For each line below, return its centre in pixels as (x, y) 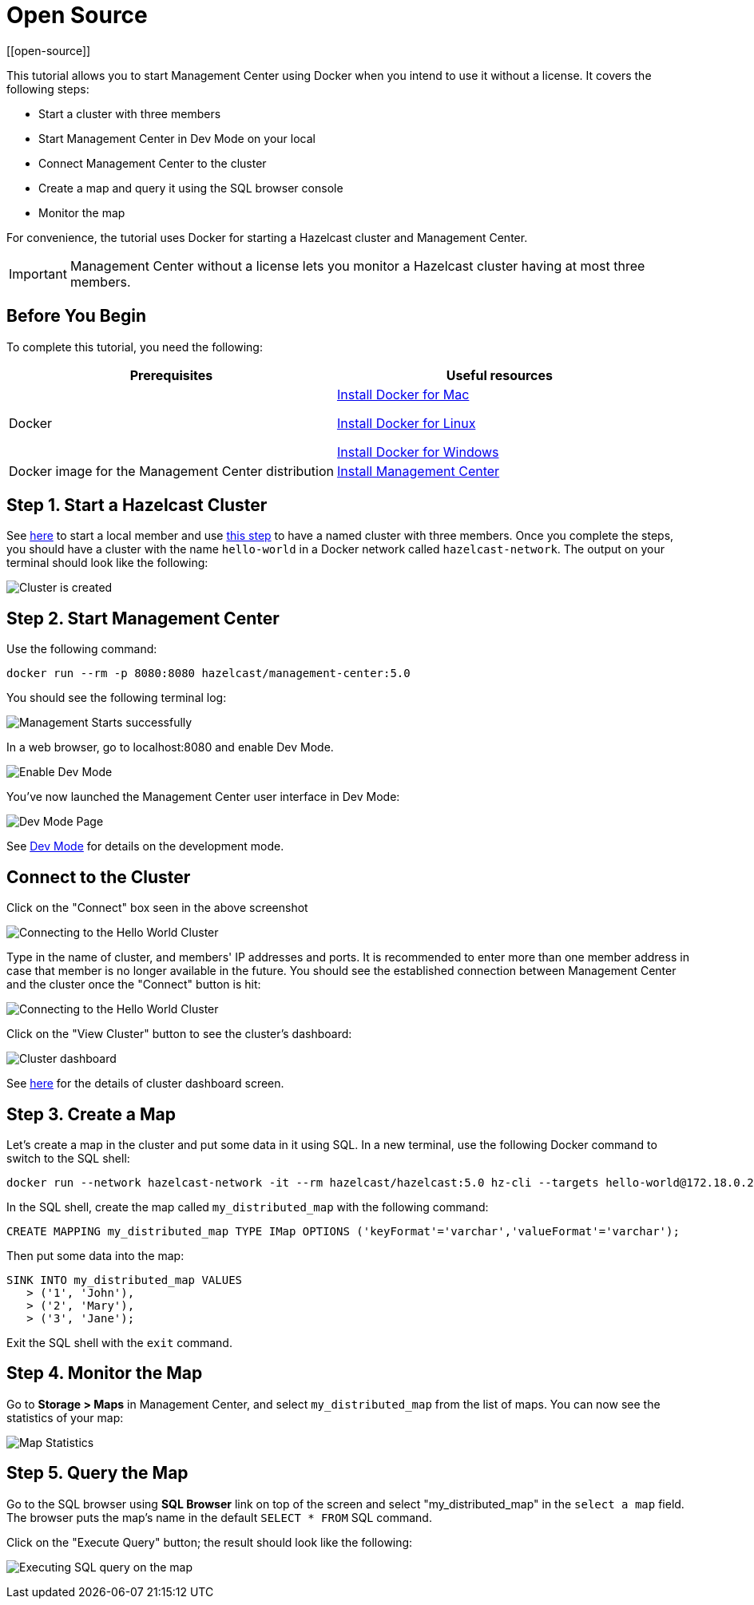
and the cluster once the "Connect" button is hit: (134, 985)
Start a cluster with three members (130, 113)
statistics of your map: (65, 1417)
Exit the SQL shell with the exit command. (119, 1342)
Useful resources (499, 375)
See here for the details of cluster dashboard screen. (145, 1084)
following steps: (48, 89)
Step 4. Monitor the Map (105, 1373)
